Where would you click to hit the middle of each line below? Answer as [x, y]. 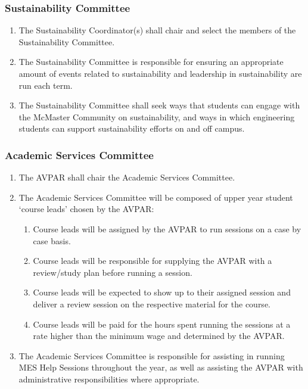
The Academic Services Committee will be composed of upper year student [156, 197]
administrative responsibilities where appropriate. [109, 379]
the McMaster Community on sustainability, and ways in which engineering [157, 116]
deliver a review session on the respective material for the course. [152, 304]
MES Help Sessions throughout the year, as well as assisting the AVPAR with [161, 367]
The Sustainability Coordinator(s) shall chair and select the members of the [157, 30]
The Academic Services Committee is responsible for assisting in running [152, 355]
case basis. [52, 240]
